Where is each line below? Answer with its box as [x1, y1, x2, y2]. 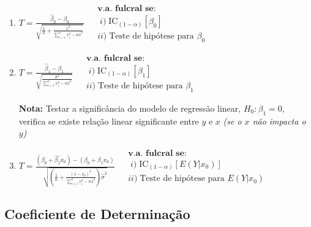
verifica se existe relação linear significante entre [18, 114, 199, 127]
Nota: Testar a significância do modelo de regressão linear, [18, 101, 241, 114]
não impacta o [252, 114, 306, 127]
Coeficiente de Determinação [4, 204, 190, 223]
